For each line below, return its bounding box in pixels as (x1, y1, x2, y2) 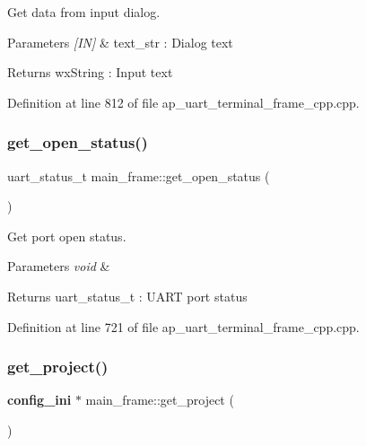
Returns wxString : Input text (7, 63, 173, 82)
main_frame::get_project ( (85, 390, 234, 409)
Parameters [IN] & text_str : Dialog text (7, 32, 233, 51)
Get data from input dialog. (7, 3, 161, 21)
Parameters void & (7, 257, 110, 275)
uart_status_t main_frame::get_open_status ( (7, 166, 270, 185)
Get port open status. (7, 226, 126, 245)
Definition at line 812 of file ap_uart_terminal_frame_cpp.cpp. (7, 92, 360, 111)
